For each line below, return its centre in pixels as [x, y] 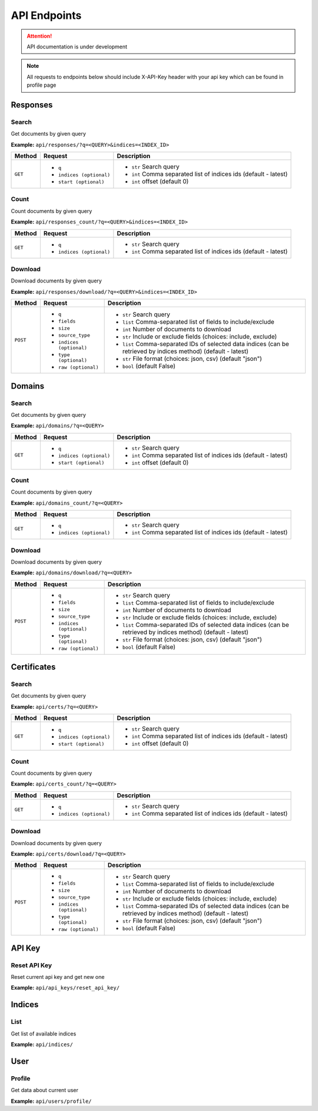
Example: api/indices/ [42, 1044]
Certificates [33, 667]
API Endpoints [46, 15]
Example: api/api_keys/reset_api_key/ [65, 988]
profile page [42, 85]
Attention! [39, 36]
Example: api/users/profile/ [51, 1101]
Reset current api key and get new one [58, 977]
